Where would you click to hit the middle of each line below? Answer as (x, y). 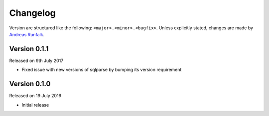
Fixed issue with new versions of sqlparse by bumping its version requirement (102, 70)
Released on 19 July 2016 (35, 96)
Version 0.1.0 (30, 84)
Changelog (32, 13)
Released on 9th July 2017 (36, 60)
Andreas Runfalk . (27, 34)
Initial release (35, 105)
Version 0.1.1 (29, 49)
